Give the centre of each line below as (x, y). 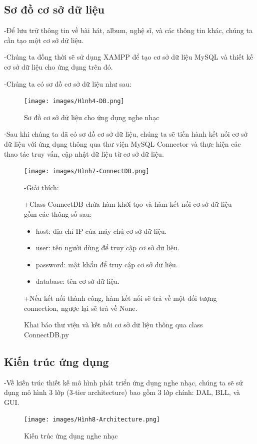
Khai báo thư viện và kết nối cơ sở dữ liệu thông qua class (113, 325)
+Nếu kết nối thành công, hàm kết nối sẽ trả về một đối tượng (120, 298)
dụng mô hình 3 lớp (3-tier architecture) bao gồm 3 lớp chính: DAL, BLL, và (122, 392)
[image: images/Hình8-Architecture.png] (92, 420)
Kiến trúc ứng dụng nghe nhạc (71, 436)
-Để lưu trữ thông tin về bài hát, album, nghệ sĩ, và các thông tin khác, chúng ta (128, 30)
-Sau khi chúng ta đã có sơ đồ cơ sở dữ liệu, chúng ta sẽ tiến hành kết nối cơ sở (126, 134)
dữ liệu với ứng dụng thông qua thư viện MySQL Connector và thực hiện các (122, 144)
